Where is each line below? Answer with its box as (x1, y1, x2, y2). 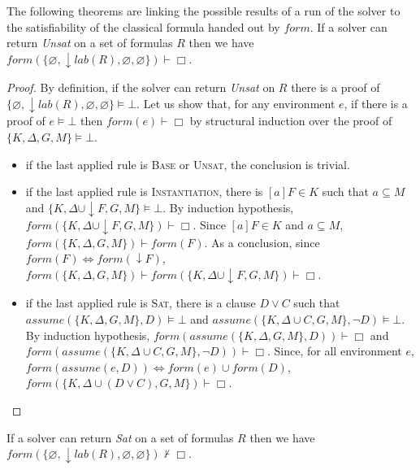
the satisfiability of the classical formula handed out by (6, 18, 280, 35)
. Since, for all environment (267, 342, 402, 359)
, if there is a (344, 94, 408, 111)
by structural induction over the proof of (189, 112, 392, 129)
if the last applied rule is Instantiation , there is (25, 183, 263, 200)
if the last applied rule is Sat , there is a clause (25, 294, 256, 311)
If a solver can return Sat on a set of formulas (6, 429, 234, 446)
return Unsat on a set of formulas (6, 34, 173, 51)
